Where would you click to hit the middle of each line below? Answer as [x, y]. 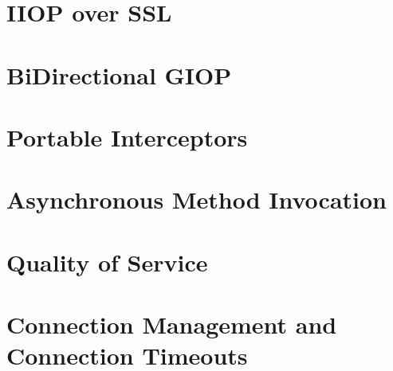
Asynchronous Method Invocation [196, 199]
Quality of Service [107, 262]
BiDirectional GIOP [119, 74]
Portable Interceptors [127, 137]
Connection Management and [172, 324]
